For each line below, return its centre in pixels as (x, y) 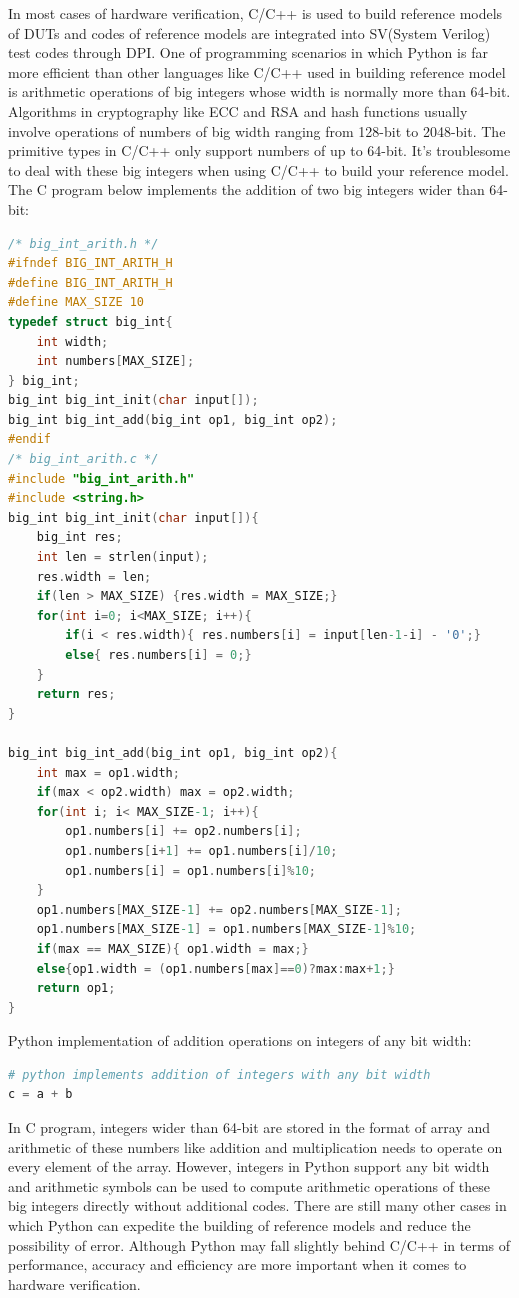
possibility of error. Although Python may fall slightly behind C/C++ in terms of (259, 1244)
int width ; (72, 341)
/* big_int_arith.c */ (83, 459)
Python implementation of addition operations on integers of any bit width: (240, 1040)
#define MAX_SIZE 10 (76, 302)
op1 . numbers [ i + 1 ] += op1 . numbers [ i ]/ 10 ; (201, 850)
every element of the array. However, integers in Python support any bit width (249, 1166)
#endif (29, 439)
